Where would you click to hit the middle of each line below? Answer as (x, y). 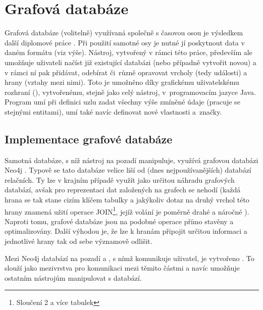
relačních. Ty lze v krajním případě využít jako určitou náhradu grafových (120, 179)
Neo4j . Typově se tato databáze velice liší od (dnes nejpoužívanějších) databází (128, 170)
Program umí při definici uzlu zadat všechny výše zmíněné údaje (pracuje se (122, 102)
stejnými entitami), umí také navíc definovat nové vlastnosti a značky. (113, 111)
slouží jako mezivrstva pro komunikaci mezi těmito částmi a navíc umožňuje (122, 268)
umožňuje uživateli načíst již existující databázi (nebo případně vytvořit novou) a (130, 62)
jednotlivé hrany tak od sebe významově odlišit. (78, 241)
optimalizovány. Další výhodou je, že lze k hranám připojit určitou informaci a (126, 231)
